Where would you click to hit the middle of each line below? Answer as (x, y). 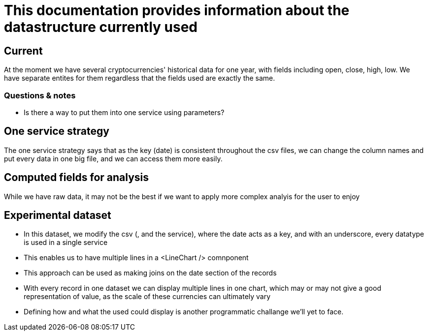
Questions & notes (40, 95)
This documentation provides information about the (177, 10)
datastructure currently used (101, 27)
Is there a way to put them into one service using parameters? (124, 112)
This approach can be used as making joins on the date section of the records (150, 273)
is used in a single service (66, 243)
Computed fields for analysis (77, 178)
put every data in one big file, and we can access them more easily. (113, 158)
